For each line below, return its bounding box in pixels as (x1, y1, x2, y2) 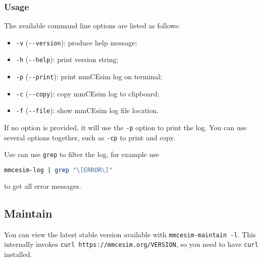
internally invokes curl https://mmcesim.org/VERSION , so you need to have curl (4, 239, 258, 249)
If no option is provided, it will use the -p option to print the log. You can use (4, 122, 247, 133)
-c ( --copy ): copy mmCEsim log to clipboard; (16, 88, 160, 98)
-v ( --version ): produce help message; (16, 37, 137, 47)
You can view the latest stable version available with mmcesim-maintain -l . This (4, 229, 256, 239)
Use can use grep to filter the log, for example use (4, 149, 159, 160)
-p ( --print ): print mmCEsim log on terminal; (16, 71, 162, 82)
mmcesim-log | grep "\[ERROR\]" (4, 167, 113, 174)
